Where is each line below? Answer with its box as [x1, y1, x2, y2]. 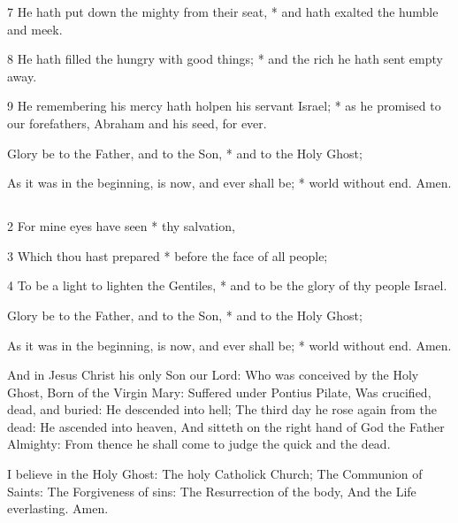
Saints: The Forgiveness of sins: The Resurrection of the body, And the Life [7, 481, 416, 500]
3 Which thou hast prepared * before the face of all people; [7, 246, 328, 265]
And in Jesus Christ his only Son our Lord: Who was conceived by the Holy [7, 365, 419, 384]
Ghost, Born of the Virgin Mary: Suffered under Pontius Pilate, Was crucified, [7, 382, 431, 401]
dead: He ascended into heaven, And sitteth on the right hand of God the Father [7, 417, 445, 435]
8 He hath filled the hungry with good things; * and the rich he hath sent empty [7, 50, 443, 68]
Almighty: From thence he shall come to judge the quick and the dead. [7, 435, 391, 453]
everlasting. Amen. [7, 499, 109, 518]
